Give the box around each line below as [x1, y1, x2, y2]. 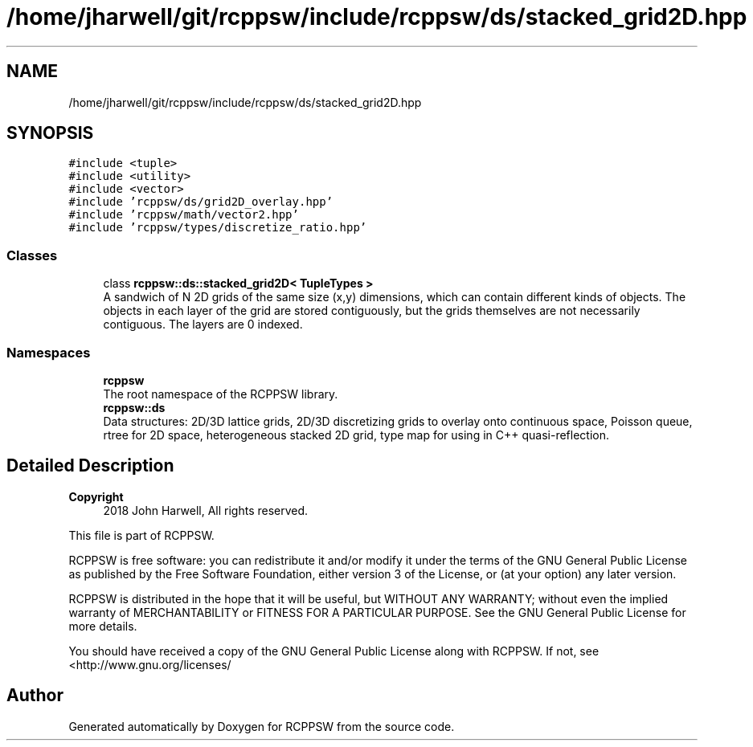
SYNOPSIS [6, 123, 94, 144]
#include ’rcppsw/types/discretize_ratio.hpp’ [68, 221, 367, 235]
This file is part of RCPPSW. [68, 528, 215, 542]
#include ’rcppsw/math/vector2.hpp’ [68, 208, 299, 222]
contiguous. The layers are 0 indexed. [103, 317, 303, 332]
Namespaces [6, 344, 91, 361]
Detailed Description [6, 455, 174, 476]
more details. [68, 618, 137, 633]
